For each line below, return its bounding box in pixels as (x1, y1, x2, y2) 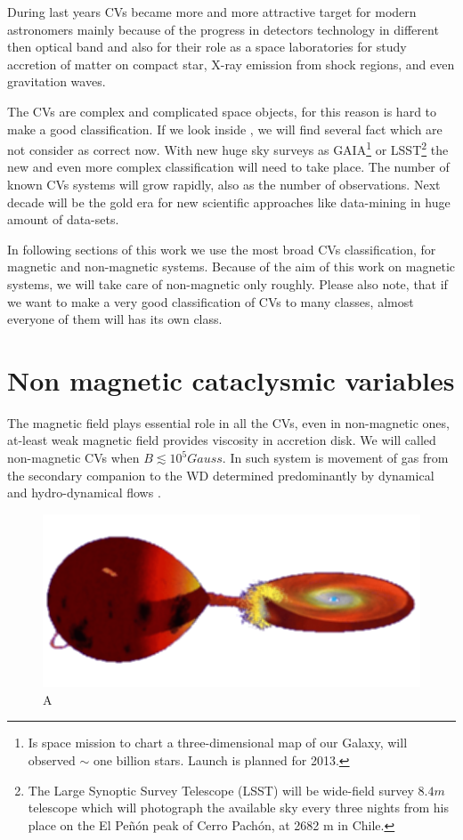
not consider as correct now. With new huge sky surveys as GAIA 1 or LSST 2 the (7, 138, 449, 158)
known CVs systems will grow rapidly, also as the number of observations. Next (7, 175, 441, 193)
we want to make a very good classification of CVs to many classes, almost (7, 292, 414, 311)
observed (28, 751, 76, 770)
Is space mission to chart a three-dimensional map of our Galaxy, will (28, 733, 408, 752)
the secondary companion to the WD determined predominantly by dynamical (7, 465, 435, 484)
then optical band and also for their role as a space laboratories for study (7, 37, 407, 56)
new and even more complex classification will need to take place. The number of (7, 157, 450, 176)
